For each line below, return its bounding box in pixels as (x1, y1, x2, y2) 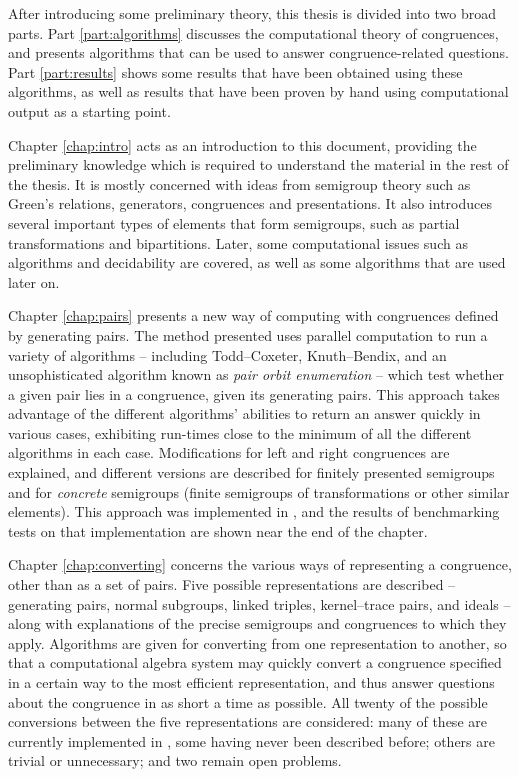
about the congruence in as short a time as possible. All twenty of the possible (8, 691, 488, 712)
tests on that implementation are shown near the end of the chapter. (8, 520, 428, 541)
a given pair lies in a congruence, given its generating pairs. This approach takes (8, 383, 500, 404)
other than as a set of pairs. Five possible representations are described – (8, 574, 456, 595)
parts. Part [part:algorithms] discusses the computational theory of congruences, (8, 22, 499, 43)
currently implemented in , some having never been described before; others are (8, 730, 495, 751)
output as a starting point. (8, 100, 171, 121)
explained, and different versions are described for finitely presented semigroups (8, 462, 495, 483)
